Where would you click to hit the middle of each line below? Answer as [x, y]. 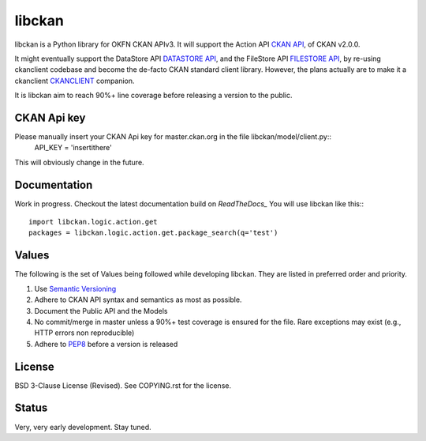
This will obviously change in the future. [80, 162]
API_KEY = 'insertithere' [73, 148]
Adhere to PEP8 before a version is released [106, 344]
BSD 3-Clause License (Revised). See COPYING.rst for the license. [123, 385]
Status [31, 408]
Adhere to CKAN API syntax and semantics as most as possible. [138, 300]
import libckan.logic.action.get [93, 222]
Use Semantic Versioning [75, 288]
